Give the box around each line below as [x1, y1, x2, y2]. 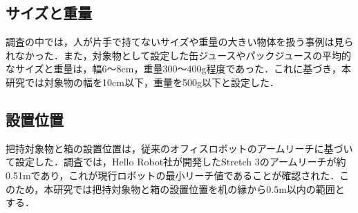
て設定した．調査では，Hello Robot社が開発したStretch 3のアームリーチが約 [6, 154, 346, 169]
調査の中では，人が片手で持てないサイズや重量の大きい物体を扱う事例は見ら [6, 34, 354, 49]
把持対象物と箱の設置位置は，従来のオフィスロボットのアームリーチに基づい [6, 141, 353, 155]
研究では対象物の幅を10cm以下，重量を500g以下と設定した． [6, 74, 279, 89]
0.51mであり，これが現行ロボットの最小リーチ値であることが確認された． [6, 168, 340, 182]
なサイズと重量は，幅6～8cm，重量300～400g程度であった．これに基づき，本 [6, 61, 351, 76]
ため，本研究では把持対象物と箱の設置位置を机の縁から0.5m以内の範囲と [15, 181, 345, 196]
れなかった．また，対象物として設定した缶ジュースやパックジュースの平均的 [6, 48, 351, 62]
